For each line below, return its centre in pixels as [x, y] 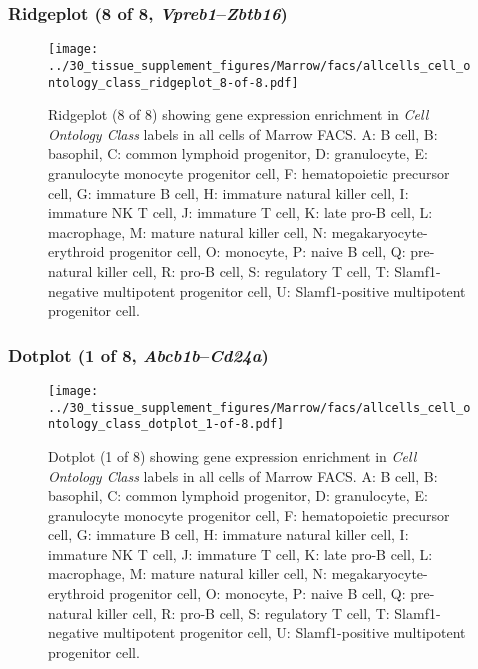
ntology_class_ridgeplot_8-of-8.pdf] [173, 82]
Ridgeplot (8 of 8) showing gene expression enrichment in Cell [238, 114]
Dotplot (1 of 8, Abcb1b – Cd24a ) [138, 354]
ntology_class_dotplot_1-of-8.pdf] [166, 424]
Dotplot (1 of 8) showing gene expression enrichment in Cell [232, 455]
